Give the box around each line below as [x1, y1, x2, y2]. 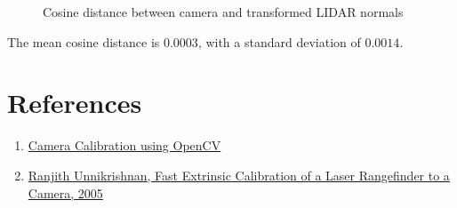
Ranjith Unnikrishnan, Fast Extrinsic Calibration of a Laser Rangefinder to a [28, 165, 450, 184]
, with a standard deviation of [197, 32, 361, 51]
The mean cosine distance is [7, 32, 160, 51]
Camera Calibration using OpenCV [28, 136, 221, 155]
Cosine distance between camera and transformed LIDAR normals [43, 3, 404, 20]
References [7, 84, 142, 121]
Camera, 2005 [28, 183, 103, 202]
